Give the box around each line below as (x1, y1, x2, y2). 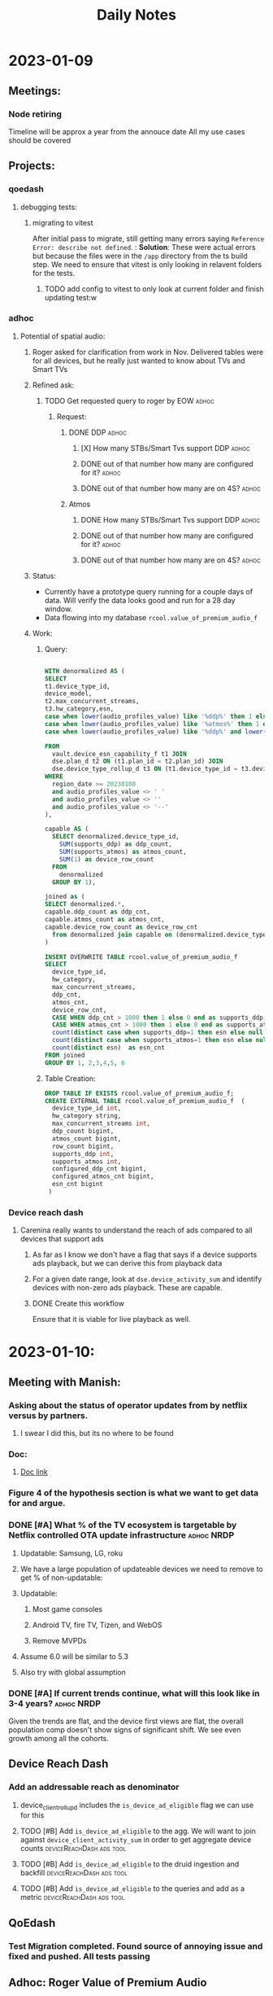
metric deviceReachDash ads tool (19, 1893, 125, 1902)
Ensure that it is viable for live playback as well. (32, 1315, 191, 1324)
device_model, (44, 689, 93, 698)
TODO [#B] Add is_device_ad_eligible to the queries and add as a (19, 1884, 245, 1893)
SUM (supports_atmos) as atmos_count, (59, 848, 187, 856)
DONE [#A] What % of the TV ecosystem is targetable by (8, 1520, 237, 1531)
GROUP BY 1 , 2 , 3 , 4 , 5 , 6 (44, 1058, 126, 1067)
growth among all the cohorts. (8, 1733, 110, 1743)
